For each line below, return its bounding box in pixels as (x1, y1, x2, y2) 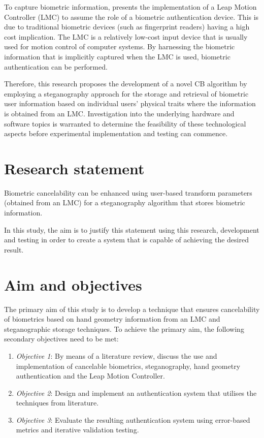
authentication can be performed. (4, 61, 108, 72)
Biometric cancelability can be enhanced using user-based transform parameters (4, 187, 252, 198)
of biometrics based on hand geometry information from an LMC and (4, 314, 220, 324)
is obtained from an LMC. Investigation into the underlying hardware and (4, 108, 235, 118)
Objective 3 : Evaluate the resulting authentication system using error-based (16, 414, 250, 425)
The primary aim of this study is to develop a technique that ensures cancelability (4, 303, 260, 314)
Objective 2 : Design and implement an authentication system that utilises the (16, 387, 257, 398)
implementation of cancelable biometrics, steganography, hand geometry (16, 360, 241, 371)
